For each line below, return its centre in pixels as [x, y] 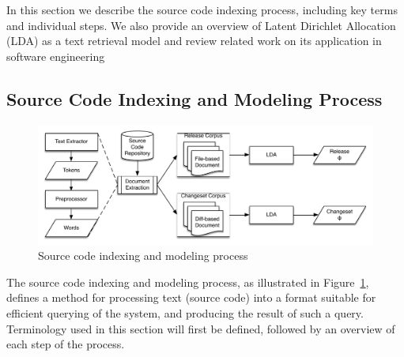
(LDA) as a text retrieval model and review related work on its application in [194, 41]
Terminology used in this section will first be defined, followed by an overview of [201, 328]
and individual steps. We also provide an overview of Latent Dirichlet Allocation [201, 25]
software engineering [56, 56]
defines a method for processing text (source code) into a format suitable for [191, 297]
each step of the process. [66, 344]
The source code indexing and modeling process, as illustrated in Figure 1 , [188, 282]
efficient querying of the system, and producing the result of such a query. [185, 312]
